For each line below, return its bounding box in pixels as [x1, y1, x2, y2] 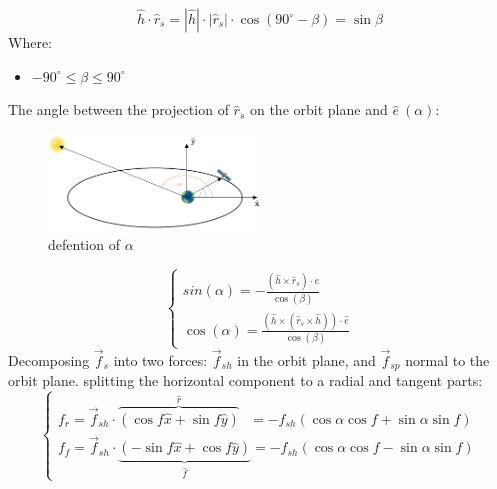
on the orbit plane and [249, 99, 388, 120]
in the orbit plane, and [237, 349, 376, 370]
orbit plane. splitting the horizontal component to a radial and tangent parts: [8, 370, 483, 391]
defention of [48, 234, 120, 255]
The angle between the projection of [8, 99, 229, 120]
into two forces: [113, 349, 208, 370]
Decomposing [8, 349, 90, 370]
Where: [8, 32, 52, 52]
